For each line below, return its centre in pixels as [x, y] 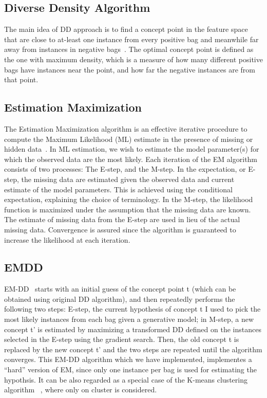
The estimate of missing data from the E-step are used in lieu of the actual [122, 219]
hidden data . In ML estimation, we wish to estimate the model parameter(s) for [132, 149]
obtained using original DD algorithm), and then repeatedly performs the [120, 298]
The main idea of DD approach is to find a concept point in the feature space [126, 29]
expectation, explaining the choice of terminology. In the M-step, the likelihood [129, 199]
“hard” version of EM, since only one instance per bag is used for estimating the [130, 369]
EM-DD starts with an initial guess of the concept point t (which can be [120, 289]
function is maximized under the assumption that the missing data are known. [128, 209]
